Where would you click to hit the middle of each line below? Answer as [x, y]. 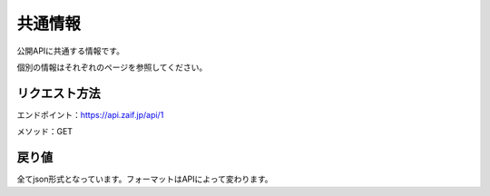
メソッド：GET [44, 132]
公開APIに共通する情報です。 [70, 51]
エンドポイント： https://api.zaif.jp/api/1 [90, 114]
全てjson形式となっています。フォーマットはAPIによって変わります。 [145, 179]
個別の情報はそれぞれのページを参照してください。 [112, 67]
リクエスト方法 [59, 93]
